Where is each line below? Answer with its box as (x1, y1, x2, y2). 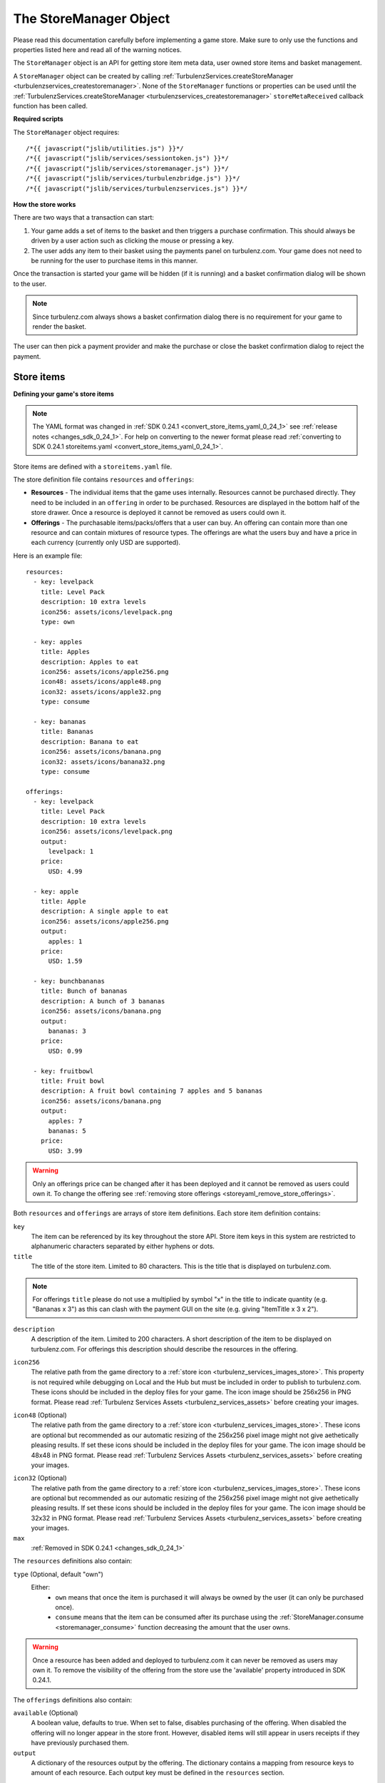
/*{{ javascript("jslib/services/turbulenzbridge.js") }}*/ (26, 175, 240, 183)
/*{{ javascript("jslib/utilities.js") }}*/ (26, 145, 185, 153)
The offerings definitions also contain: (13, 1695, 132, 1704)
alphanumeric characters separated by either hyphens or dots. (31, 1242, 215, 1251)
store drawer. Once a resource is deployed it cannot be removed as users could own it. (31, 509, 287, 517)
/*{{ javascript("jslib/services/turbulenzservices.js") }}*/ (26, 184, 248, 193)
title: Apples (40, 648, 91, 656)
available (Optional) (13, 1709, 78, 1717)
